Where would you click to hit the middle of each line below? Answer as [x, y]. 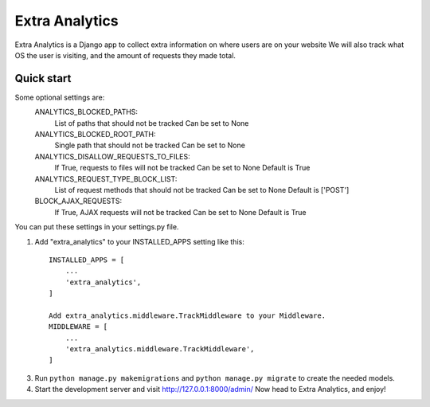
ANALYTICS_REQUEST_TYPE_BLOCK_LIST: [106, 178]
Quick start [43, 78]
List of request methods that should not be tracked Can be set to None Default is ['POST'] [202, 190]
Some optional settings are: [60, 97]
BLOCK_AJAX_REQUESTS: [78, 201]
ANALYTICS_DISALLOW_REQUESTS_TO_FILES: [112, 156]
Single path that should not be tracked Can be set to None [150, 145]
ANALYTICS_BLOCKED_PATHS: [86, 112]
